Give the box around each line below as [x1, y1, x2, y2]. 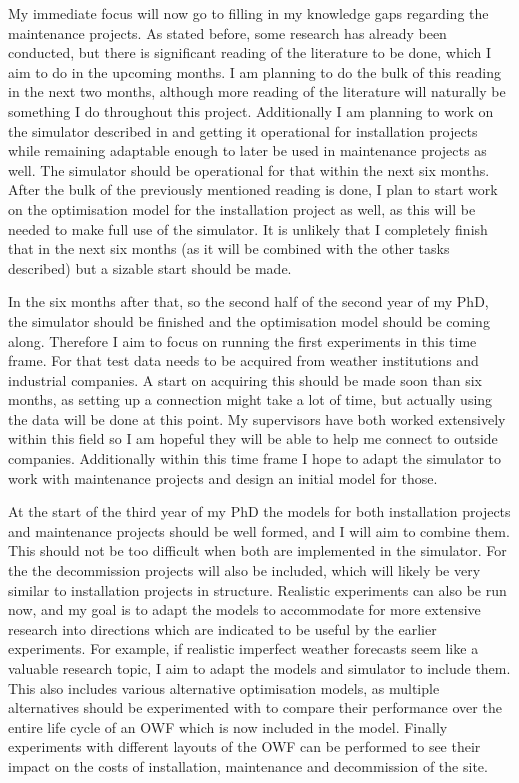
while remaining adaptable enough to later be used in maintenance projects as [8, 140, 487, 161]
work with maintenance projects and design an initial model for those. [8, 467, 438, 488]
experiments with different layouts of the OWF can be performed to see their [8, 736, 481, 757]
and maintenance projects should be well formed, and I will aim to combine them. [8, 520, 510, 541]
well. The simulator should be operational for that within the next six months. [8, 159, 490, 180]
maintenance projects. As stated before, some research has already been [8, 22, 447, 43]
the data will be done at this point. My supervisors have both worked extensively [8, 408, 506, 429]
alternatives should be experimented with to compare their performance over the [8, 697, 502, 718]
